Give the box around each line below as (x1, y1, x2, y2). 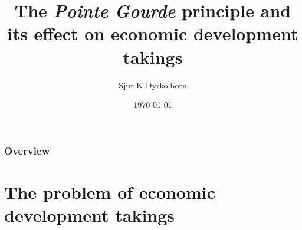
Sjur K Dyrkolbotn (119, 78, 187, 91)
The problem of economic (4, 179, 216, 203)
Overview (4, 143, 50, 157)
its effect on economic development (7, 21, 298, 45)
